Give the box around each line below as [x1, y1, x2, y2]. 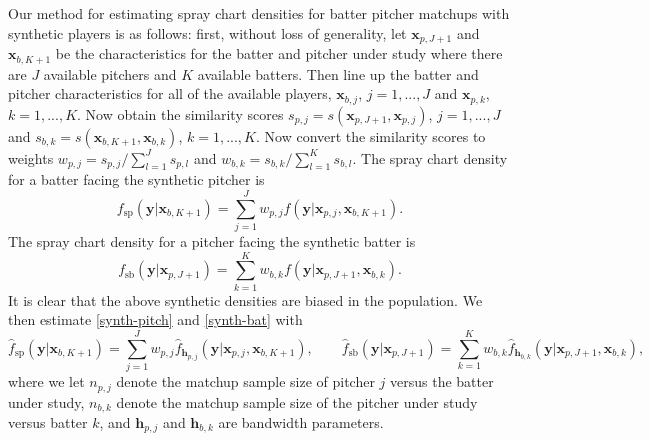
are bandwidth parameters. [218, 412, 384, 432]
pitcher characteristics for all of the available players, [8, 83, 332, 104]
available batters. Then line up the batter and [197, 63, 479, 84]
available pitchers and [43, 63, 177, 84]
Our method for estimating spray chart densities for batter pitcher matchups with [8, 3, 510, 23]
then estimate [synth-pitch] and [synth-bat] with [8, 309, 303, 330]
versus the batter [390, 371, 494, 392]
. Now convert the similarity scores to [255, 125, 486, 146]
